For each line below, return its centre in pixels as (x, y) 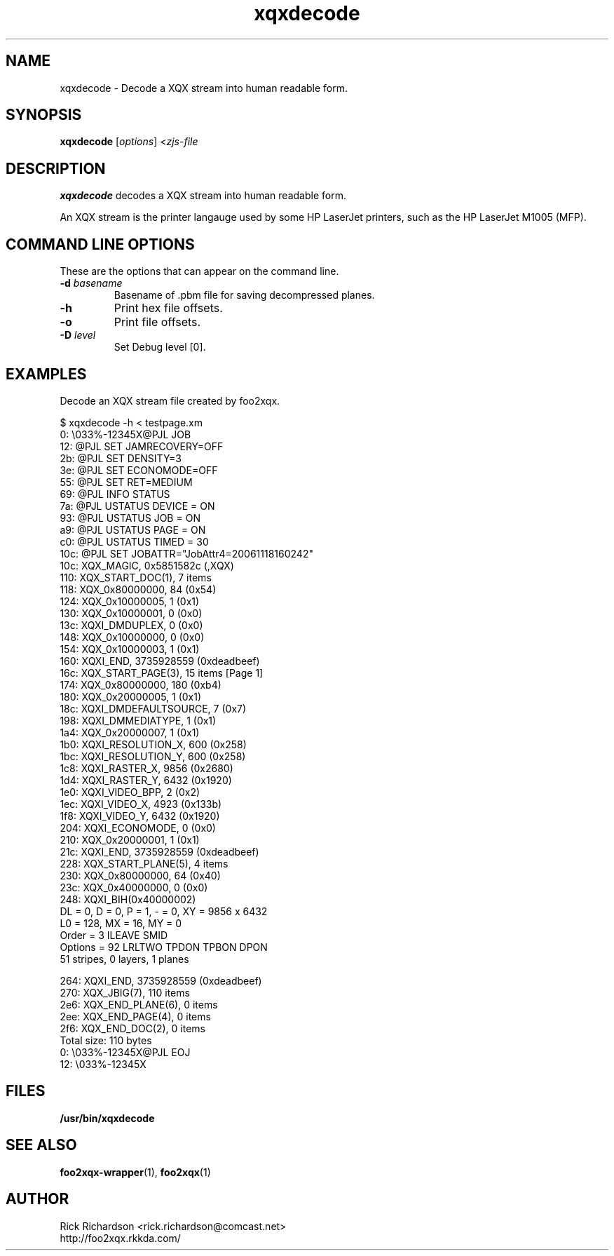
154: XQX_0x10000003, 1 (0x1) (130, 649)
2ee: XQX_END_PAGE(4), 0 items (135, 1016)
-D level (78, 335)
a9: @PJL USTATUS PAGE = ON (133, 529)
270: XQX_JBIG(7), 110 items (125, 992)
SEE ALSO (41, 1145)
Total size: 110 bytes (106, 1040)
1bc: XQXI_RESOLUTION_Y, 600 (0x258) (153, 756)
